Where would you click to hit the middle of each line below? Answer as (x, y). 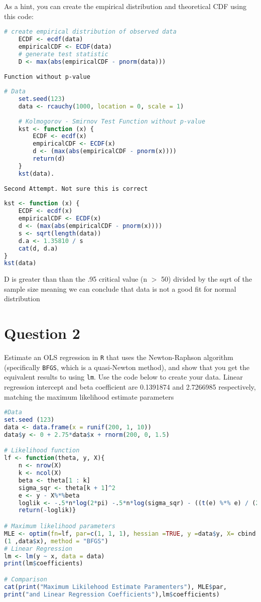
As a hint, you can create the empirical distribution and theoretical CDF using (125, 6)
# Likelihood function (42, 451)
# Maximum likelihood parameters (60, 526)
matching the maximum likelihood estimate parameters (89, 396)
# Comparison (26, 579)
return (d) (49, 159)
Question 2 (42, 333)
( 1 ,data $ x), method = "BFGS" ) (56, 541)
